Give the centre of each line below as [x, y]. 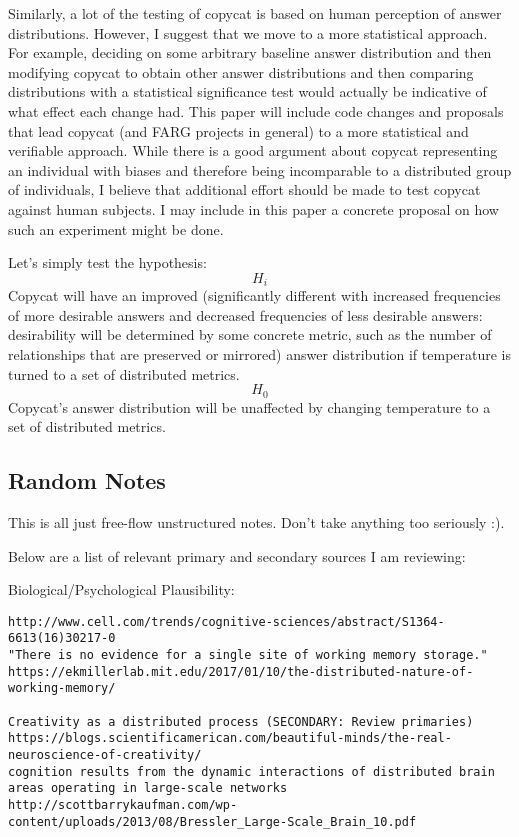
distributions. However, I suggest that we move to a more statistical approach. [248, 32]
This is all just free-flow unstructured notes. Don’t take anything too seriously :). [256, 521]
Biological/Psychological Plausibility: [121, 589]
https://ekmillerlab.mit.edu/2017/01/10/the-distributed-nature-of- [241, 671]
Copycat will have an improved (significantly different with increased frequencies [254, 295]
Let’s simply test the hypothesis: [107, 262]
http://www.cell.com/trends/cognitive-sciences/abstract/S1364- [226, 621]
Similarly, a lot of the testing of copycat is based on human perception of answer [255, 13]
